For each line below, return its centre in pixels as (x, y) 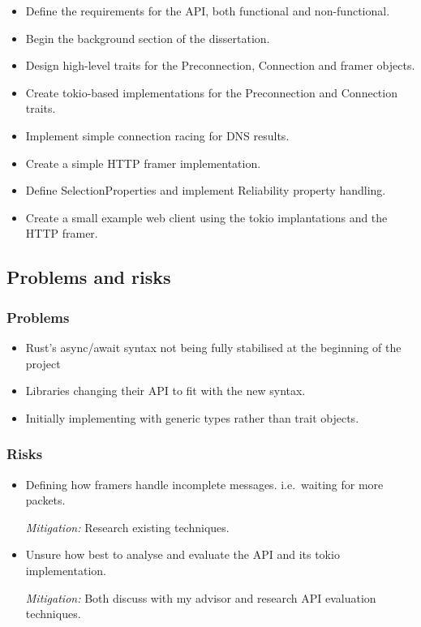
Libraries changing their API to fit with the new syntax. (165, 391)
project (43, 363)
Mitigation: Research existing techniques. (127, 527)
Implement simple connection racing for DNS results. (157, 135)
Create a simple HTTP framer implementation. (143, 163)
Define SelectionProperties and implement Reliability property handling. (206, 190)
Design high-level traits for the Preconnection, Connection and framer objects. (220, 65)
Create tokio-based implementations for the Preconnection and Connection (211, 92)
